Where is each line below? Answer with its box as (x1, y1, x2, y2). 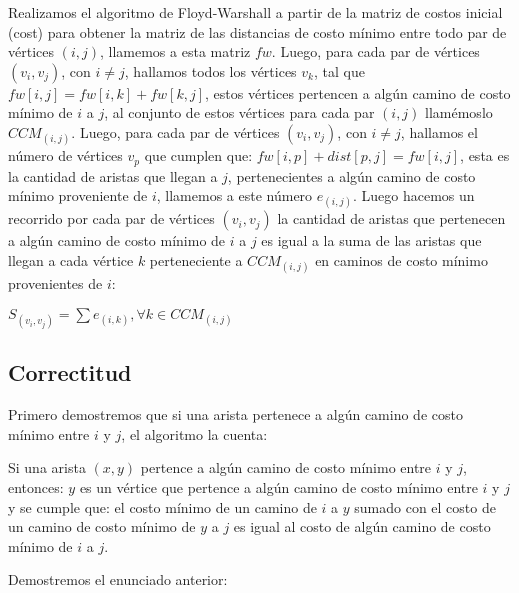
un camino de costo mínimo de (8, 516, 196, 537)
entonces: (8, 476, 64, 497)
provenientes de (8, 273, 103, 294)
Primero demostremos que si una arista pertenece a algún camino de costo (8, 404, 463, 425)
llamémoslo (425, 102, 493, 123)
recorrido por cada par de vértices (8, 208, 215, 229)
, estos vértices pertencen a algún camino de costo (205, 82, 511, 103)
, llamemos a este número (156, 185, 313, 206)
